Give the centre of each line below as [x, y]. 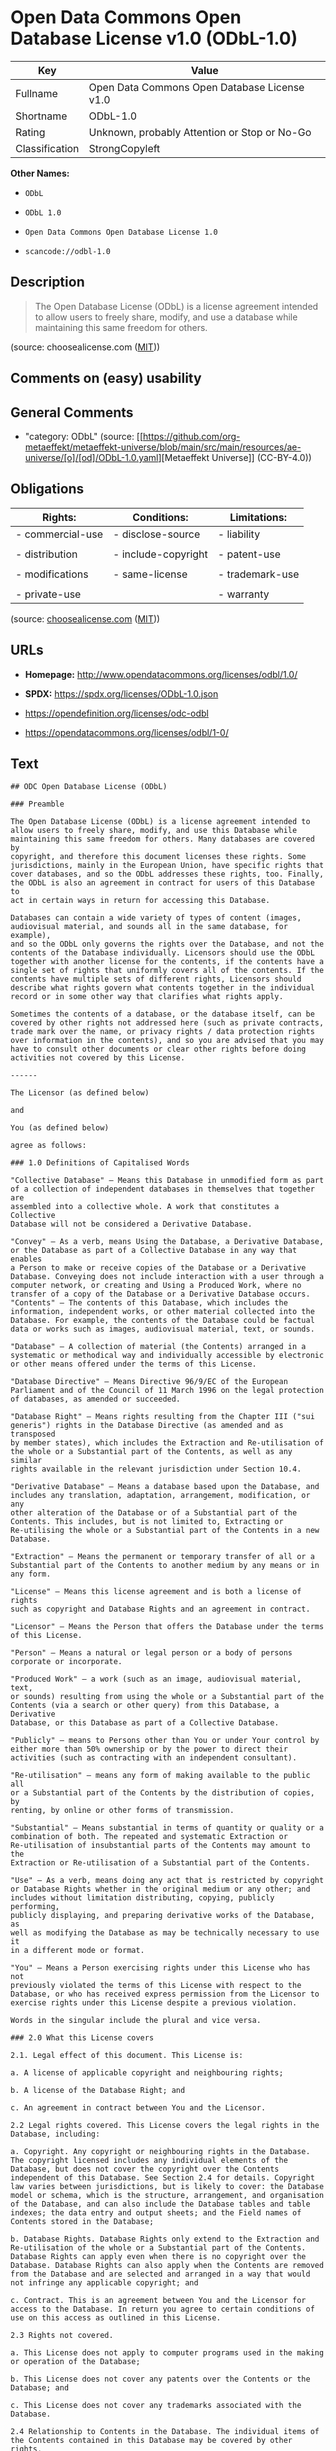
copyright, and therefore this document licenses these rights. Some [158, 857]
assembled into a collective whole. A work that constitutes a [145, 1207]
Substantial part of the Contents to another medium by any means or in [165, 1566]
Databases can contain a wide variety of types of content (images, [156, 918]
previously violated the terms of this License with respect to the [156, 1986]
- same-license [150, 574]
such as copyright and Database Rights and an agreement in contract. [160, 1609]
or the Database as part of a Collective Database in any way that [154, 1251]
